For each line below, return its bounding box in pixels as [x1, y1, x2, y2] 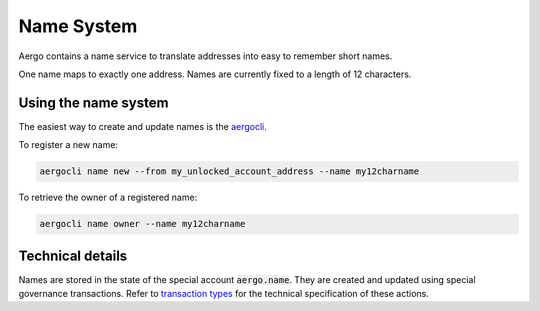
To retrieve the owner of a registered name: [18, 191, 198, 204]
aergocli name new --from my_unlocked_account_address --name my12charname [39, 166, 420, 177]
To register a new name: [18, 139, 119, 151]
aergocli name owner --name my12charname [39, 218, 246, 230]
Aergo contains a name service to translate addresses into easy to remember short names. [18, 50, 393, 62]
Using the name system [18, 94, 169, 111]
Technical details [18, 247, 128, 264]
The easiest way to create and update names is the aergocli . [18, 120, 267, 132]
